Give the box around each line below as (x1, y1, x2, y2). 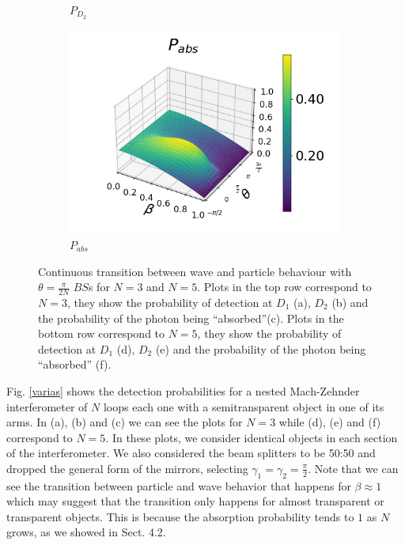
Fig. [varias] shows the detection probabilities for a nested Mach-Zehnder (6, 382, 360, 399)
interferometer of (6, 398, 88, 414)
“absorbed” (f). (38, 356, 112, 373)
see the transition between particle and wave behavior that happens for (6, 477, 351, 494)
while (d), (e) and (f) (278, 414, 381, 430)
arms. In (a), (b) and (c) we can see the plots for (6, 414, 243, 430)
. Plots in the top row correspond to (197, 278, 372, 295)
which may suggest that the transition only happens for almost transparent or (6, 493, 384, 509)
